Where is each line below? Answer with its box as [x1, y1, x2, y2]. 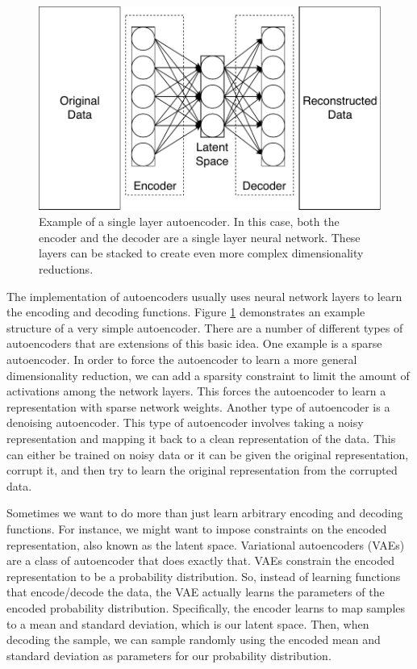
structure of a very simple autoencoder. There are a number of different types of [6, 319, 403, 336]
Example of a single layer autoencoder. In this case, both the [39, 213, 340, 230]
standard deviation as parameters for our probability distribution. [6, 646, 332, 663]
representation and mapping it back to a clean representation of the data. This [6, 429, 396, 446]
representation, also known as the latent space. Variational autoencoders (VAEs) [6, 536, 405, 553]
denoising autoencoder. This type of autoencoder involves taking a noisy [6, 414, 364, 431]
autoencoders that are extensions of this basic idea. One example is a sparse [6, 335, 382, 352]
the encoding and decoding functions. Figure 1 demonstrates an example [6, 303, 365, 320]
